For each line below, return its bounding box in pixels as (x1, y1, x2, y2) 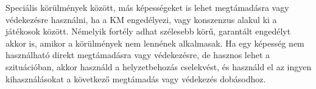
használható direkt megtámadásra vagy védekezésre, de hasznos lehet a (5, 48, 270, 61)
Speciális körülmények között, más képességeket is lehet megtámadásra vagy (5, 1, 289, 13)
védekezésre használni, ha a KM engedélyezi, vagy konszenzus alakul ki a (5, 13, 277, 25)
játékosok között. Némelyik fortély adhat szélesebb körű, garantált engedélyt (5, 25, 291, 38)
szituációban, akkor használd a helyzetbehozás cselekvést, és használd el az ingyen (5, 60, 312, 73)
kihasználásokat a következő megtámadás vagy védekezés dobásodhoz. (5, 72, 266, 85)
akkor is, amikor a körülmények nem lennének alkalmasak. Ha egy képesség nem (5, 36, 304, 49)
